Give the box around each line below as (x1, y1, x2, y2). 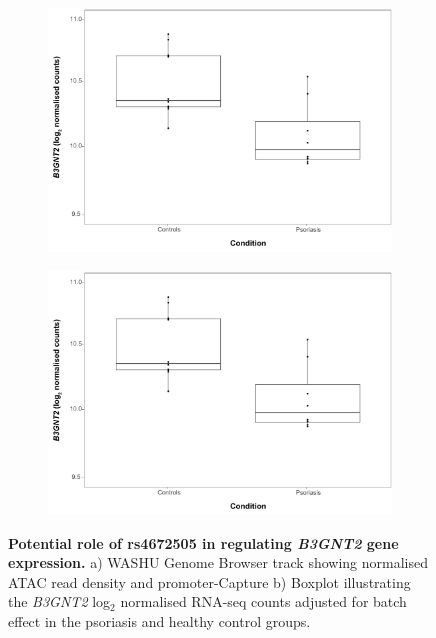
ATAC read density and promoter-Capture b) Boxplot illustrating (8, 571, 411, 592)
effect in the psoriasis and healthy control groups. (8, 611, 311, 631)
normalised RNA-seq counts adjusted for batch (120, 591, 407, 612)
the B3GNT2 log (8, 591, 111, 612)
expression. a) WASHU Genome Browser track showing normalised (8, 552, 428, 573)
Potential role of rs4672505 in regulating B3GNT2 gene (8, 532, 399, 553)
